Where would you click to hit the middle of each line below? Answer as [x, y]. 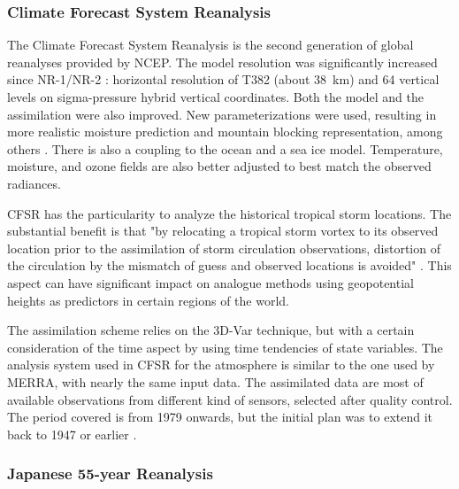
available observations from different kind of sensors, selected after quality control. [230, 399]
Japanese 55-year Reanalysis [110, 473]
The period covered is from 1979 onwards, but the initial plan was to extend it [220, 417]
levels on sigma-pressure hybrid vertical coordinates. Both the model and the [215, 97]
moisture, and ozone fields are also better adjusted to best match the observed [219, 166]
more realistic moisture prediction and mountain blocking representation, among [225, 132]
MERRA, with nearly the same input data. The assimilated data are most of [215, 381]
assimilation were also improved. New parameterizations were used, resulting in [222, 114]
